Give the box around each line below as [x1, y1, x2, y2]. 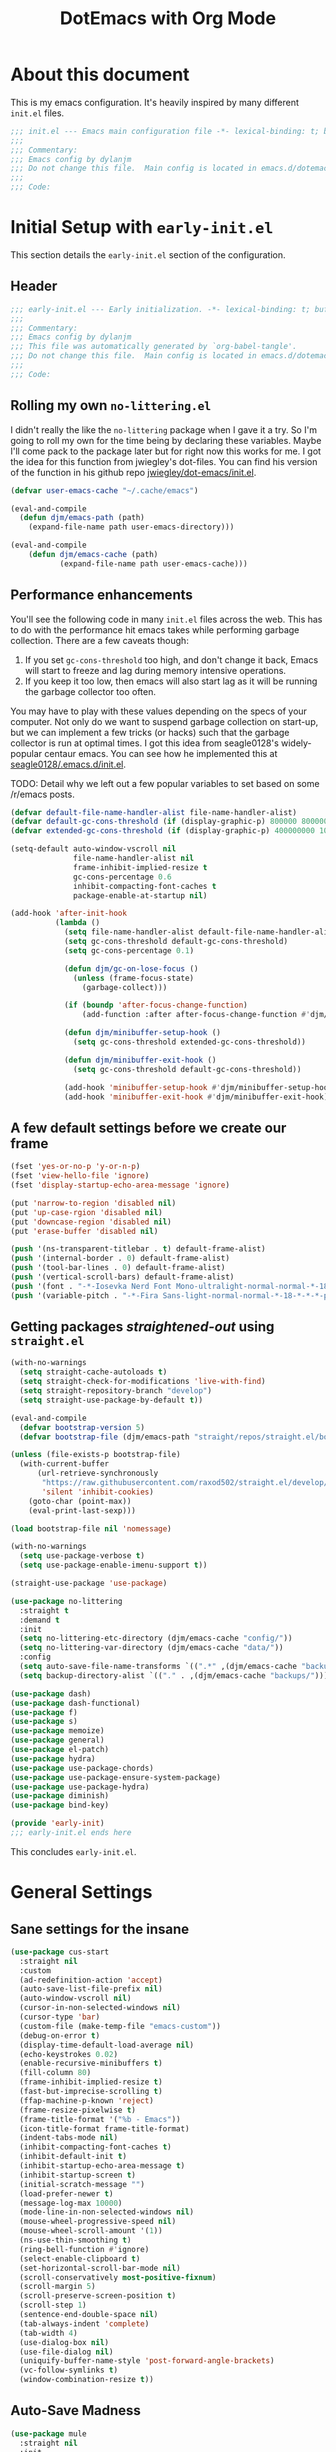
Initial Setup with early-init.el [10, 216, 274, 239]
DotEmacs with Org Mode [59, 7, 277, 30]
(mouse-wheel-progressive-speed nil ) [19, 2217, 177, 2227]
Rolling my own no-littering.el [10, 397, 212, 414]
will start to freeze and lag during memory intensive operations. [24, 664, 287, 676]
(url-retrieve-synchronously [36, 1468, 159, 1479]
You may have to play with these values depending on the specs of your [10, 705, 308, 717]
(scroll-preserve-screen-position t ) [19, 2291, 177, 2301]
